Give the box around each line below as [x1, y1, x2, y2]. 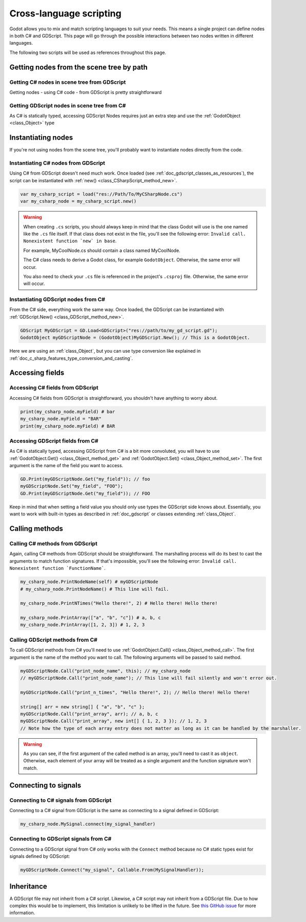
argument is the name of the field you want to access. [9, 463, 124, 469]
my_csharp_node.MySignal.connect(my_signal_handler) [20, 821, 156, 827]
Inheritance [9, 882, 47, 891]
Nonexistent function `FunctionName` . [9, 565, 106, 571]
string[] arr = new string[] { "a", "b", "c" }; [20, 704, 145, 709]
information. [9, 910, 35, 916]
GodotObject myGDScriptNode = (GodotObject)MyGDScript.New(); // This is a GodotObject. [20, 335, 251, 341]
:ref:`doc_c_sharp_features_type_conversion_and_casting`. [9, 355, 133, 361]
